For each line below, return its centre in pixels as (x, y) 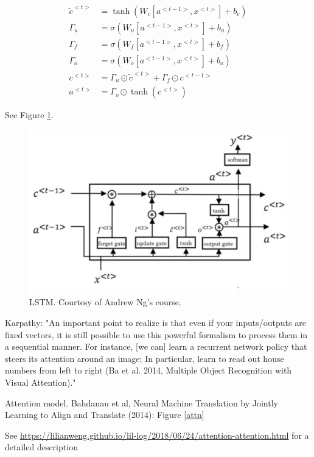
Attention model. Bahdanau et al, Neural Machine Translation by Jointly (141, 402)
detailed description (41, 447)
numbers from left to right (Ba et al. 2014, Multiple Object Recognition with (148, 370)
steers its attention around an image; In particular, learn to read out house (145, 358)
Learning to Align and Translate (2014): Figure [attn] (105, 415)
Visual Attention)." (40, 382)
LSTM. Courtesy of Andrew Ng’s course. (105, 302)
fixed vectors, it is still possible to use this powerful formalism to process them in (156, 334)
